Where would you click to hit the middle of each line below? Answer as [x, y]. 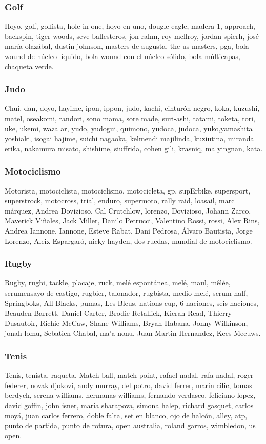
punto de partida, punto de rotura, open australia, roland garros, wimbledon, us [130, 425]
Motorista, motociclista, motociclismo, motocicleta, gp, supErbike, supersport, [128, 190]
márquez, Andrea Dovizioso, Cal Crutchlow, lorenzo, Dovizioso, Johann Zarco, [128, 210]
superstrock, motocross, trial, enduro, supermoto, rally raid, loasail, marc [120, 200]
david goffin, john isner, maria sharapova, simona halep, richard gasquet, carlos [129, 405]
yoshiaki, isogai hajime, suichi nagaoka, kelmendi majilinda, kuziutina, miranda [129, 138]
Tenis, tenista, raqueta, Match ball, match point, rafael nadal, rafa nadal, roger [129, 375]
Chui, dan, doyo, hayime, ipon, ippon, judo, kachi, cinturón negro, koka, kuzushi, [132, 108]
